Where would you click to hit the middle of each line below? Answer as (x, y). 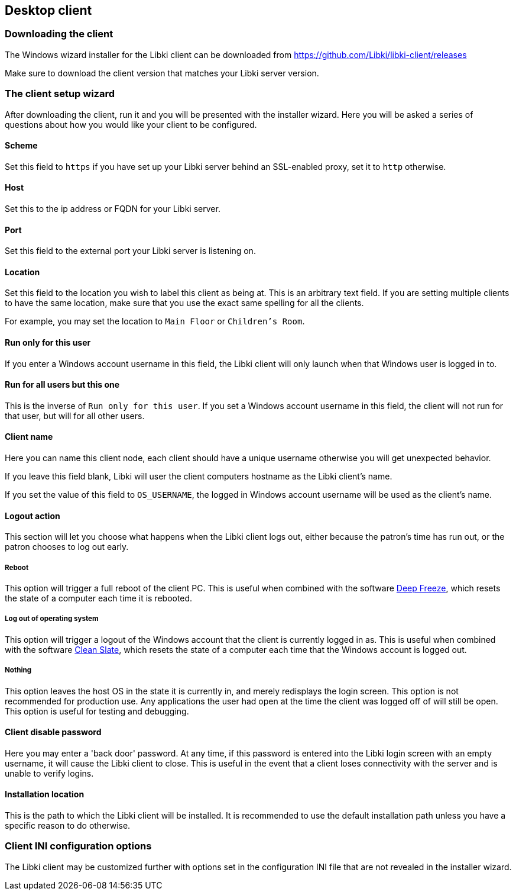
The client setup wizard (60, 94)
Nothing (18, 670)
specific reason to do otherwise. (68, 826)
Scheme (21, 146)
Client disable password (53, 732)
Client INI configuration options (78, 846)
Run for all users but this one (62, 385)
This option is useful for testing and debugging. (97, 711)
